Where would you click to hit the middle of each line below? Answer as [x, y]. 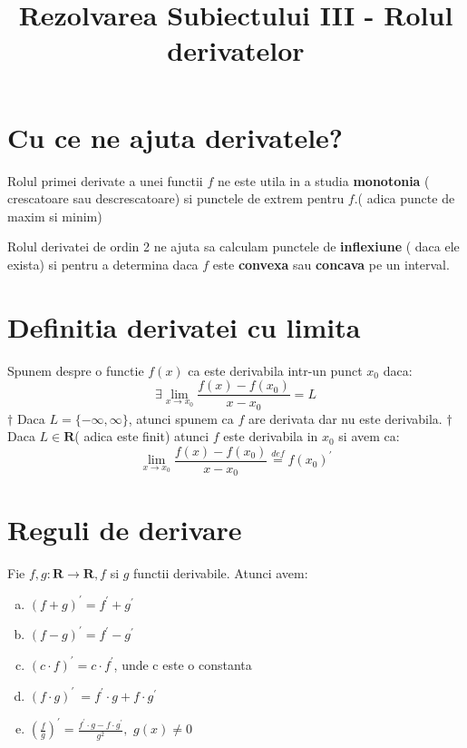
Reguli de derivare [125, 529]
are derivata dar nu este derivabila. [345, 418]
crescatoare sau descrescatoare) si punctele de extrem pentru [176, 198]
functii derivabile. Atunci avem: [221, 572]
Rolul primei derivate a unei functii [105, 180]
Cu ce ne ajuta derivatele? [175, 137]
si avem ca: [369, 436]
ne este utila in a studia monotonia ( [323, 180]
